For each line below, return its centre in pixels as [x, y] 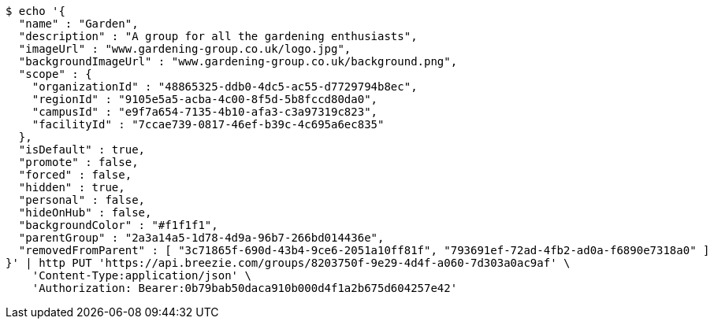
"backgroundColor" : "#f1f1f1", [118, 225]
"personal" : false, [82, 200]
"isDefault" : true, [82, 150]
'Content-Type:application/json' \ [141, 275]
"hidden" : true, [72, 187]
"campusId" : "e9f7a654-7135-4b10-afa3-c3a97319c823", [205, 112]
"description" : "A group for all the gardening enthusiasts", [218, 36]
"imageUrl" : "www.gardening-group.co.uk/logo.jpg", [185, 49]
